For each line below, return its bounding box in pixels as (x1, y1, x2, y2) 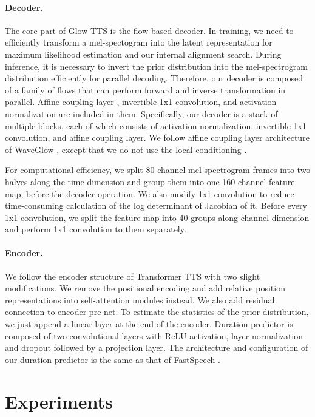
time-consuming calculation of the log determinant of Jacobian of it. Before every (5, 199, 307, 212)
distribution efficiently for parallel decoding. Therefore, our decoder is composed (5, 72, 303, 84)
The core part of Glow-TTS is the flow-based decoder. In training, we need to (5, 24, 294, 36)
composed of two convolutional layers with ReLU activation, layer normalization (5, 329, 303, 342)
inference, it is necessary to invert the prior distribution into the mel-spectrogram (5, 59, 308, 72)
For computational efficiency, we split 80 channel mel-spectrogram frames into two (5, 163, 311, 176)
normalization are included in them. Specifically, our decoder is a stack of (5, 107, 278, 120)
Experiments (5, 388, 113, 413)
